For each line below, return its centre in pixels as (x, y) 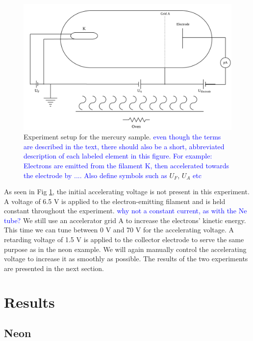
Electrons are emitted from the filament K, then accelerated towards (126, 165)
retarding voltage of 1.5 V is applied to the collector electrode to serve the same (124, 239)
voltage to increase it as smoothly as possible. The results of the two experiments (126, 259)
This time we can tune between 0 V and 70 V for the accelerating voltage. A (119, 230)
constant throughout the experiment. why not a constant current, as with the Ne (126, 211)
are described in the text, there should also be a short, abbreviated (124, 146)
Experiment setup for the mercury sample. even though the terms (122, 137)
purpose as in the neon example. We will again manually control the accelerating (125, 249)
